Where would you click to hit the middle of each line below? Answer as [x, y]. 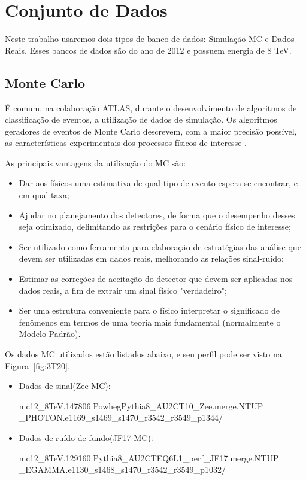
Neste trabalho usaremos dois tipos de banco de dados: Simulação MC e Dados [150, 39]
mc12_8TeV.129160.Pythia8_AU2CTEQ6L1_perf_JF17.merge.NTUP [149, 458]
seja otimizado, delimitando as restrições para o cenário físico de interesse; [155, 227]
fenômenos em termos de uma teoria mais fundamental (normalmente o [150, 322]
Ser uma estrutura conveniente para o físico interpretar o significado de [149, 310]
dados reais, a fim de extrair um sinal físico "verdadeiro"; [123, 290]
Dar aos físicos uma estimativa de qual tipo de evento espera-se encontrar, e [158, 183]
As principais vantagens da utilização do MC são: [96, 162]
